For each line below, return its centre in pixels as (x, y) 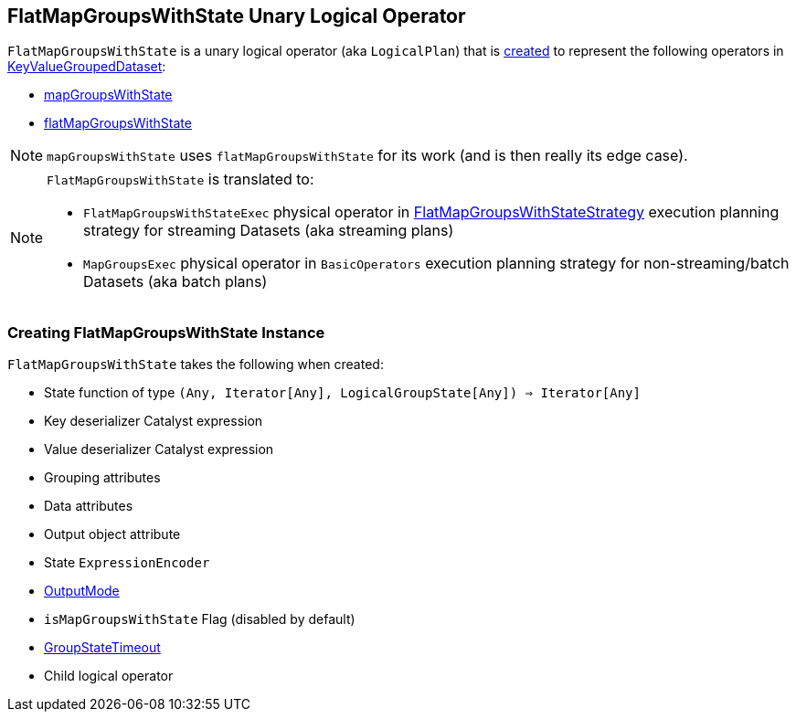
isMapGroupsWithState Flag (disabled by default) (200, 619)
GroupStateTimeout (102, 648)
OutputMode (82, 591)
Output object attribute (112, 534)
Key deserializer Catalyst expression (154, 421)
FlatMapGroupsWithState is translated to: (180, 180)
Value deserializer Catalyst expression (159, 449)
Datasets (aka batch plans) (175, 282)
